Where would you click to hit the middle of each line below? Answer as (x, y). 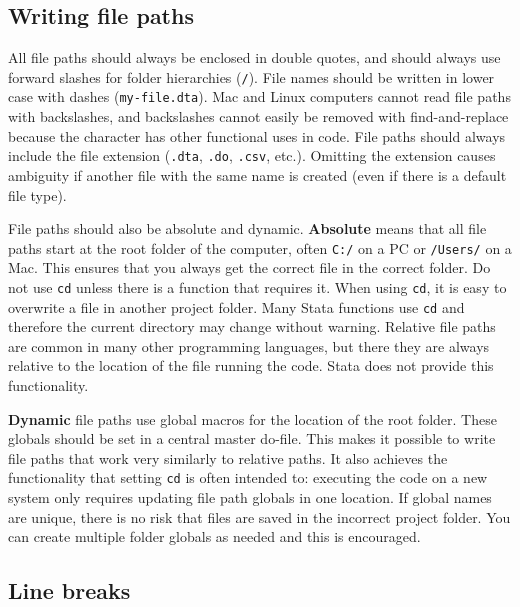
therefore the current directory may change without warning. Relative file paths (252, 326)
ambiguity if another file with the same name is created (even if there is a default (257, 174)
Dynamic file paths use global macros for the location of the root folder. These (252, 418)
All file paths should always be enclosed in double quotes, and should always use (254, 57)
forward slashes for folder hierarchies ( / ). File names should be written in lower (251, 76)
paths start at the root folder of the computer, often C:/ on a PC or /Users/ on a (260, 247)
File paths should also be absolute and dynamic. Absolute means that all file (247, 228)
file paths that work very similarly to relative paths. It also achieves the (228, 457)
